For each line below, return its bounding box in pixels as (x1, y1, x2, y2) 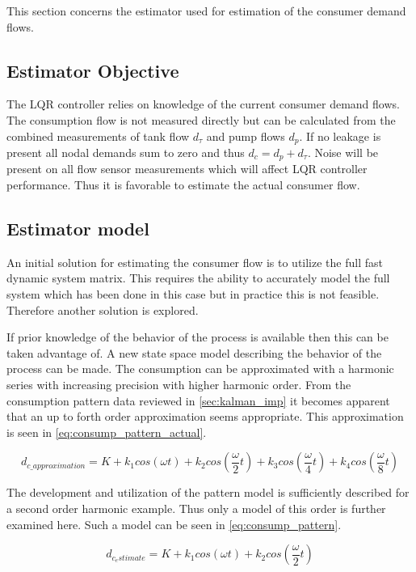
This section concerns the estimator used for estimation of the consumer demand (6, 2, 406, 19)
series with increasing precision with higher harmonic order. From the (6, 376, 351, 393)
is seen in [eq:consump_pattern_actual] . (6, 423, 207, 440)
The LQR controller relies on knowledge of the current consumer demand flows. (6, 95, 400, 112)
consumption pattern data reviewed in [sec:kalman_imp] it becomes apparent (6, 392, 390, 409)
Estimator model (6, 216, 149, 241)
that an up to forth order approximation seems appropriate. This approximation (6, 408, 404, 425)
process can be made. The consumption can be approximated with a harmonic (6, 360, 394, 377)
